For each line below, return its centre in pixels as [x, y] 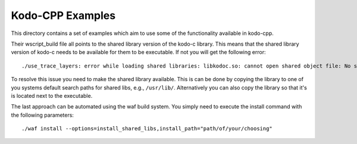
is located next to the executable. [52, 95]
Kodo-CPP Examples [63, 15]
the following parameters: [43, 115]
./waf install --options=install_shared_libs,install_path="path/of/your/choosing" [147, 129]
